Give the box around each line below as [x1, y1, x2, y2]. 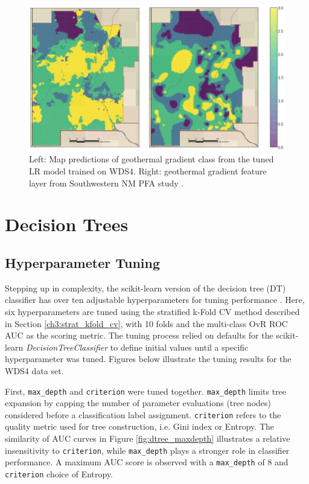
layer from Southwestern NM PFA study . [29, 176, 184, 189]
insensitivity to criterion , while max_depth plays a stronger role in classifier [5, 444, 290, 456]
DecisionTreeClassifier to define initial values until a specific [26, 340, 249, 353]
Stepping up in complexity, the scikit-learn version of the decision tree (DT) [5, 281, 286, 294]
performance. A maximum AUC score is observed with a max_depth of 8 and [5, 456, 288, 468]
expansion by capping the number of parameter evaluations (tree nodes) [5, 396, 272, 409]
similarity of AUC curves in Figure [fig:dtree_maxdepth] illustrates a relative [5, 432, 290, 445]
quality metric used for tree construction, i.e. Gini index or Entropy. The [5, 420, 274, 433]
